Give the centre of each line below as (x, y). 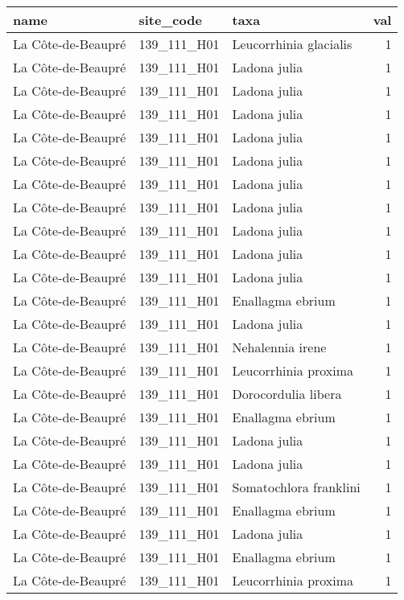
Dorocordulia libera (287, 394)
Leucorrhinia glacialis (292, 44)
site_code (170, 20)
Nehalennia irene (279, 347)
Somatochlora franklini (296, 487)
